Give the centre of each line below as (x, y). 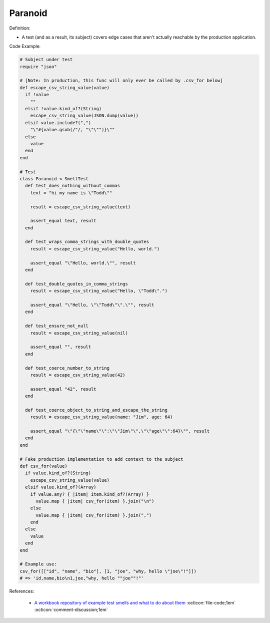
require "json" (38, 67)
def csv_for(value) (43, 466)
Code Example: (25, 46)
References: (22, 591)
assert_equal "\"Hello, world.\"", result (83, 263)
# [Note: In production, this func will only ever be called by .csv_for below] (121, 81)
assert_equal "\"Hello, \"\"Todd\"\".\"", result (92, 305)
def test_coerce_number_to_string (67, 368)
